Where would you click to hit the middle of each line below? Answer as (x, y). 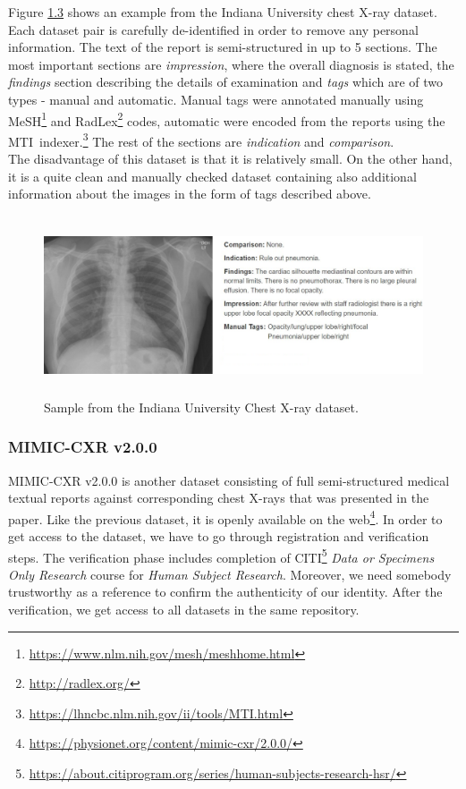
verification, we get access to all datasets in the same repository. (184, 610)
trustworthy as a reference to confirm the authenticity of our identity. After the (225, 592)
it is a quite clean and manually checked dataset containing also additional (212, 176)
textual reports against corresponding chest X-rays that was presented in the (219, 498)
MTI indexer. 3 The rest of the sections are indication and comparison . (201, 140)
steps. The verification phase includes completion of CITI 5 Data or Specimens (221, 556)
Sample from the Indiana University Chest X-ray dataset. (201, 407)
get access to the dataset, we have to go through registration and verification (219, 536)
